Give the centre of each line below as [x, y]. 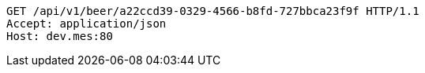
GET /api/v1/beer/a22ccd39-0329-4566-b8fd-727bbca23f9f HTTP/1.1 [213, 11]
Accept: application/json [87, 24]
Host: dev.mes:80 [60, 36]
